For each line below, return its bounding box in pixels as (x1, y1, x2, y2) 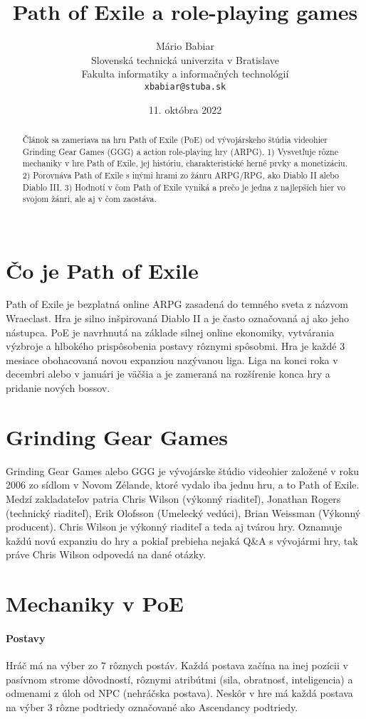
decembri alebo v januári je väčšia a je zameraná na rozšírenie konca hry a (6, 366, 330, 381)
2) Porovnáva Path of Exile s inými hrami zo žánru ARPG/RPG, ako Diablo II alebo (22, 169, 340, 181)
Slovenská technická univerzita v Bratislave (90, 52, 280, 67)
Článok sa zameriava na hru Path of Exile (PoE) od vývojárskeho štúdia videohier (22, 133, 328, 145)
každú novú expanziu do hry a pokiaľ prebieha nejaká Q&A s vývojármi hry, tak (6, 533, 358, 548)
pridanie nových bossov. (6, 380, 110, 395)
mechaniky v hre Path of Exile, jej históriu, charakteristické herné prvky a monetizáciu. (22, 157, 347, 169)
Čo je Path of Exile (6, 255, 199, 284)
